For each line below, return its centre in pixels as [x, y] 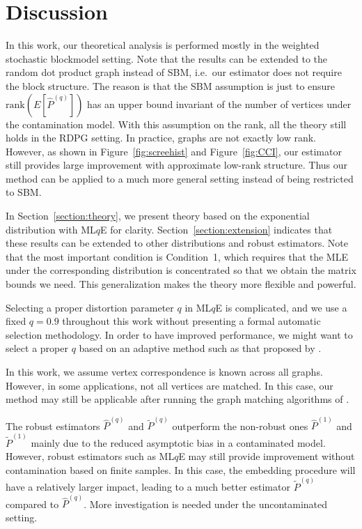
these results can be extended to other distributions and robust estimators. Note [177, 243]
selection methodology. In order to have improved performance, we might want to [179, 334]
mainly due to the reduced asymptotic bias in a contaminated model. [178, 442]
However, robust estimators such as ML [90, 456]
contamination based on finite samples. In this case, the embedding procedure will [181, 469]
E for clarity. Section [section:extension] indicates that [217, 229]
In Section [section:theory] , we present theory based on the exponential [158, 216]
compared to [32, 504]
